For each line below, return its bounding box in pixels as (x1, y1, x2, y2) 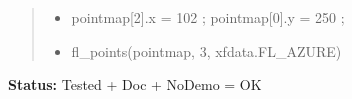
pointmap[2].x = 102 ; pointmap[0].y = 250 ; (71, 7, 345, 27)
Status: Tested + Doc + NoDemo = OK (8, 74, 262, 95)
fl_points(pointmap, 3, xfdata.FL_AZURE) (71, 40, 342, 61)
